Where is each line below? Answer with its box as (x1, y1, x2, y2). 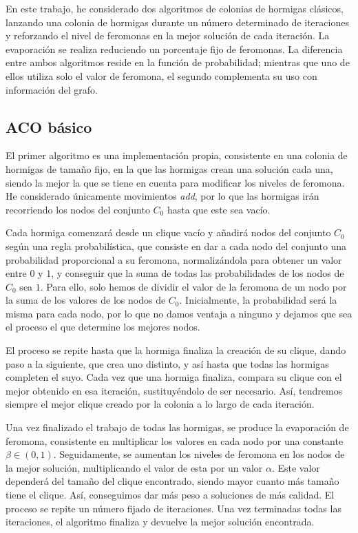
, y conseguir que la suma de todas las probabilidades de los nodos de (51, 266, 344, 280)
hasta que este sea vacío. (167, 202, 271, 216)
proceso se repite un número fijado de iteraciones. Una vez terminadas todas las (6, 501, 341, 515)
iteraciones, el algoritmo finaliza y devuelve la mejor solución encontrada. (6, 514, 315, 529)
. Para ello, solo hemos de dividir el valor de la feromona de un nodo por (40, 279, 347, 293)
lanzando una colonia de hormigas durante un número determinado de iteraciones (6, 14, 349, 29)
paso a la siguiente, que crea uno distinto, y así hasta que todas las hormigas (6, 356, 329, 370)
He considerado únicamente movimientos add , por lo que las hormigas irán (6, 189, 319, 203)
